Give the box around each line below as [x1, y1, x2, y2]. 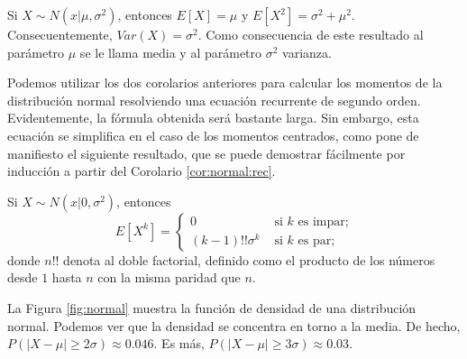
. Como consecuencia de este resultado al [197, 25, 424, 43]
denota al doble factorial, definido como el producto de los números [63, 250, 435, 269]
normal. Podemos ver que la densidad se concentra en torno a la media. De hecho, [7, 316, 461, 335]
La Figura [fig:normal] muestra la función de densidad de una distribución [7, 298, 417, 317]
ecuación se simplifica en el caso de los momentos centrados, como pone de [7, 125, 419, 144]
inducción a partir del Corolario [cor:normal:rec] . [7, 161, 276, 180]
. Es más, [153, 334, 205, 353]
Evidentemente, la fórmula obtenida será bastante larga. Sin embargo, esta [7, 108, 419, 127]
